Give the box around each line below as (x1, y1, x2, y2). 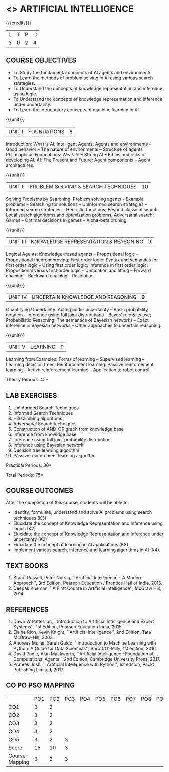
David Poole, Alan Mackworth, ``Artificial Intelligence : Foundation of (13, 651, 154, 657)
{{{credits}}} (6, 20, 32, 26)
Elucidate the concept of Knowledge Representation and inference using (13, 520, 163, 526)
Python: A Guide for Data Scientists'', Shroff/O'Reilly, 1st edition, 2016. (13, 646, 157, 651)
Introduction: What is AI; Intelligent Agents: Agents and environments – (6, 141, 152, 147)
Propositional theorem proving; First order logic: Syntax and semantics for (6, 256, 158, 263)
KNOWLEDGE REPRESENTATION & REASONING (30, 238, 143, 245)
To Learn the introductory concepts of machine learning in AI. (13, 106, 140, 113)
